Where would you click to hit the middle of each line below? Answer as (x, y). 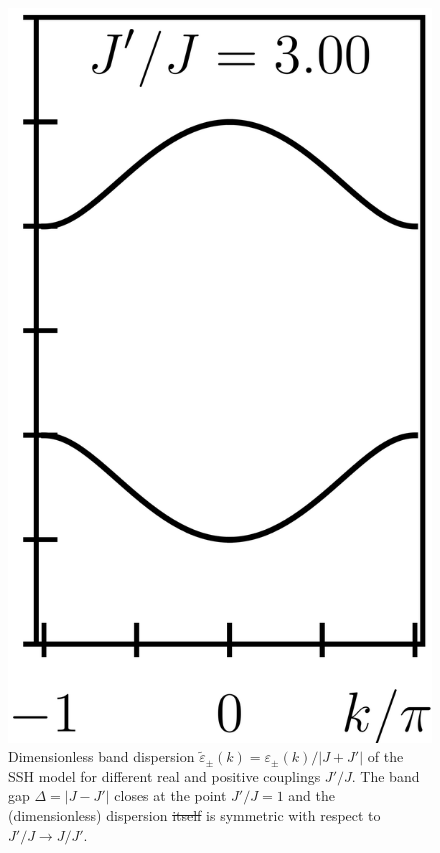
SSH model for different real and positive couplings (164, 775)
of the (385, 756)
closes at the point (170, 795)
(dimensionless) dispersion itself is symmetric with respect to (194, 815)
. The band (385, 775)
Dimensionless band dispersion (101, 756)
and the (311, 795)
